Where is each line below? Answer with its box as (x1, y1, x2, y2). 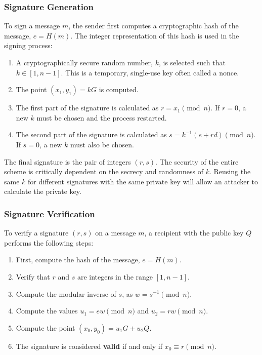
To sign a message (4, 20, 60, 31)
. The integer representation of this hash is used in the (70, 30, 239, 41)
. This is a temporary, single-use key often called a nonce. (61, 67, 239, 77)
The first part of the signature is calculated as (16, 102, 159, 113)
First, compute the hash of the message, (16, 254, 140, 265)
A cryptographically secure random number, (16, 57, 153, 67)
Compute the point (16, 322, 75, 333)
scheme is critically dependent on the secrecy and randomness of (4, 166, 204, 177)
